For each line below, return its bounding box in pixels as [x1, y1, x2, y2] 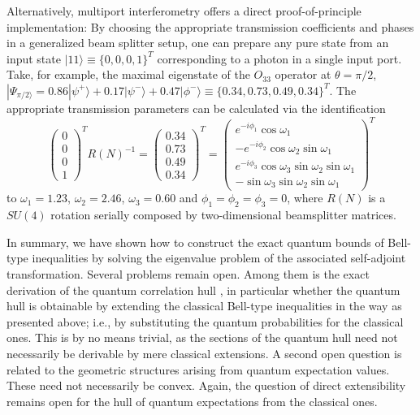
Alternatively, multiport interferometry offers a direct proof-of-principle [6, 2, 362, 19]
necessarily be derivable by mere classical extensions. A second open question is [6, 344, 402, 361]
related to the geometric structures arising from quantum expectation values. [6, 361, 390, 378]
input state [6, 50, 61, 67]
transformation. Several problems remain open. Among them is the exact [6, 266, 370, 283]
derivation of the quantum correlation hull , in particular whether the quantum [6, 281, 401, 298]
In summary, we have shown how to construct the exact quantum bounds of [6, 233, 384, 250]
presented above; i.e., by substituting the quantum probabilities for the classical [6, 313, 404, 330]
